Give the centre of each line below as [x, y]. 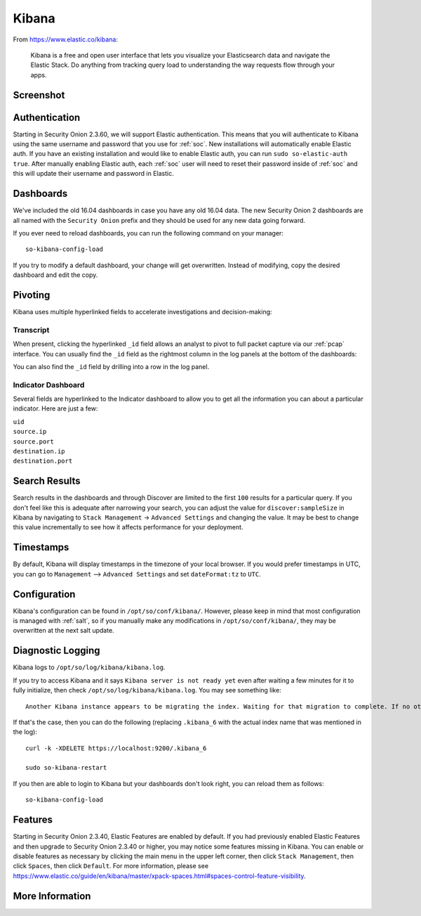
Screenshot [39, 95]
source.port [33, 441]
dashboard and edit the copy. [55, 275]
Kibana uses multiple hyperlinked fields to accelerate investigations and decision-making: [143, 311]
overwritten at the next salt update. [64, 631]
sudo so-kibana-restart [66, 768]
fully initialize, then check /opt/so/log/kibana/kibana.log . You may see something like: [147, 690]
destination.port [43, 461]
